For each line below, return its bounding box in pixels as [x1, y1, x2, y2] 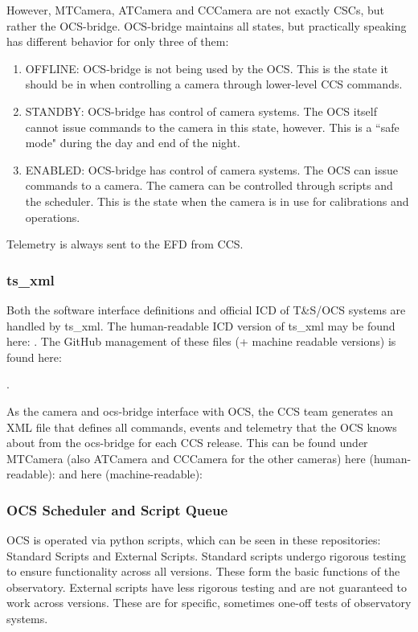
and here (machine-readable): [59, 466, 203, 482]
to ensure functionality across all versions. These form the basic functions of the [6, 563, 400, 580]
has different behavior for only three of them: [6, 33, 229, 50]
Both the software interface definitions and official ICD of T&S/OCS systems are [6, 301, 406, 318]
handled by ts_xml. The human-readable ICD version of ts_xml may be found [6, 317, 395, 334]
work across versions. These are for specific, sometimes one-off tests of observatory [6, 594, 412, 611]
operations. [25, 208, 80, 225]
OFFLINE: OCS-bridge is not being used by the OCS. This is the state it [25, 60, 388, 76]
